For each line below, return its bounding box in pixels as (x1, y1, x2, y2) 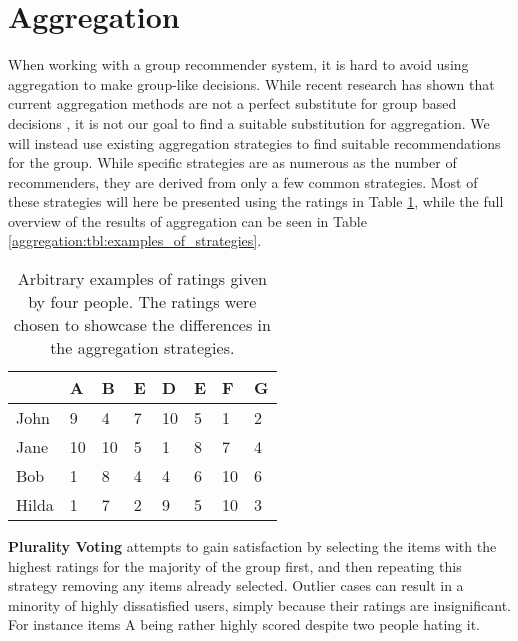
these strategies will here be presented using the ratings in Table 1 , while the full (8, 191, 504, 212)
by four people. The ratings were (28, 290, 257, 314)
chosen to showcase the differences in (13, 313, 271, 337)
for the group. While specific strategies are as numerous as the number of (8, 152, 457, 173)
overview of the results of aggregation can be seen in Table (8, 210, 367, 231)
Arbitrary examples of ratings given (17, 267, 267, 291)
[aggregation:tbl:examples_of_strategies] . (8, 230, 262, 251)
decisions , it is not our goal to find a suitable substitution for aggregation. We (8, 112, 490, 133)
